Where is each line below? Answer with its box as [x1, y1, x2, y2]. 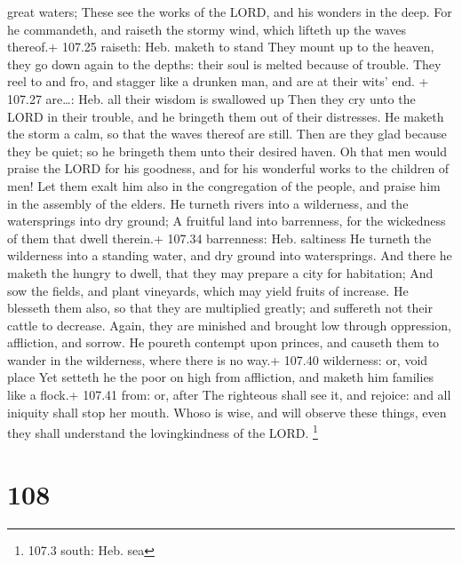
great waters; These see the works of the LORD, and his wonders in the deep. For [7, 3, 452, 20]
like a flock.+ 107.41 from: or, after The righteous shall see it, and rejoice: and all [7, 385, 451, 404]
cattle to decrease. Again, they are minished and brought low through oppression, [7, 315, 451, 334]
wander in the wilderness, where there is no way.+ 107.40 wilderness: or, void [7, 350, 428, 369]
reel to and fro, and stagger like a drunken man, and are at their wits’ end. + [7, 72, 429, 91]
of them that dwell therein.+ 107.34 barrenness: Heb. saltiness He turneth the [7, 228, 432, 247]
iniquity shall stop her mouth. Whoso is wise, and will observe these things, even [7, 402, 447, 421]
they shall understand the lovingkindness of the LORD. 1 [7, 421, 318, 441]
